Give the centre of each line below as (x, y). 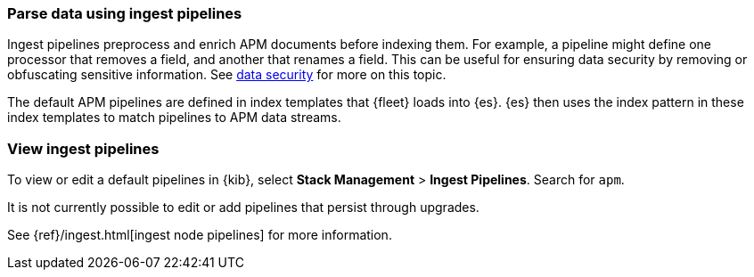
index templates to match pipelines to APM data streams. (174, 118)
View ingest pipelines (83, 148)
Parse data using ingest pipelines (125, 13)
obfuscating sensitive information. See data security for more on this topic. (227, 75)
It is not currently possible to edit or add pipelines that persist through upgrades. (243, 208)
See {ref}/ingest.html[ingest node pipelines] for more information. (200, 235)
